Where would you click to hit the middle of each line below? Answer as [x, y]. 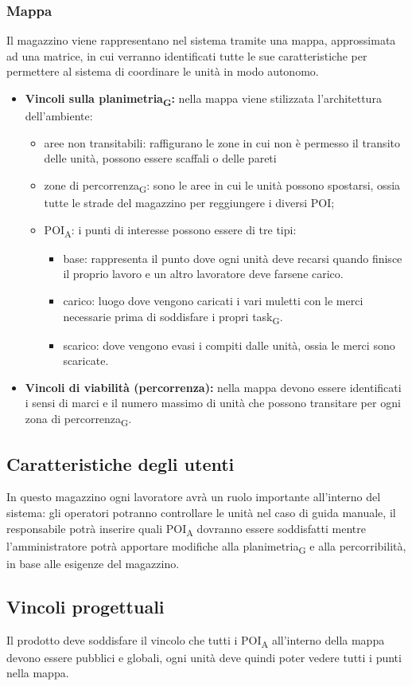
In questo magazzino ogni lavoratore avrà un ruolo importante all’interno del [194, 497]
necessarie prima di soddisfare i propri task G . [173, 317]
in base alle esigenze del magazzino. [93, 563]
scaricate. [86, 361]
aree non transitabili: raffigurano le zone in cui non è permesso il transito [222, 142]
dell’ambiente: [59, 116]
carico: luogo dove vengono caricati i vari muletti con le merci [213, 300]
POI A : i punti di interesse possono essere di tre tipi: [170, 230]
